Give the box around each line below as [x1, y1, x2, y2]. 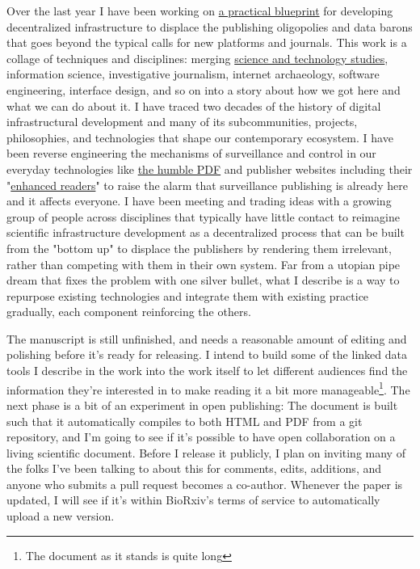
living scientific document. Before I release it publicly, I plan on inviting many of [6, 444, 405, 461]
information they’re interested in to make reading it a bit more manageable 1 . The [6, 378, 410, 398]
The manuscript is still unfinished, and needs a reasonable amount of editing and [6, 330, 407, 347]
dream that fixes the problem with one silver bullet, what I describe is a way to [6, 272, 400, 289]
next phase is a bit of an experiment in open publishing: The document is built [6, 396, 398, 413]
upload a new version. [6, 508, 115, 525]
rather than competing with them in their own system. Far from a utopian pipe [6, 255, 401, 272]
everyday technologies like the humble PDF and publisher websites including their [6, 160, 413, 177]
